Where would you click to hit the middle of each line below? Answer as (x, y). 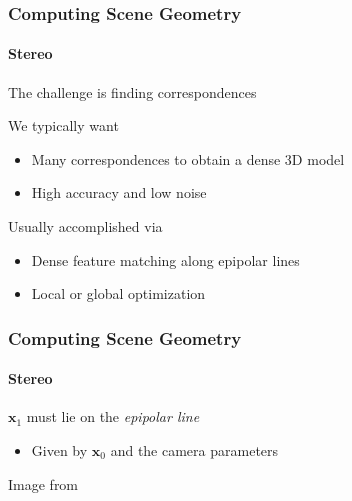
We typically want (63, 125)
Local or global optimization (118, 293)
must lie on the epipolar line (113, 416)
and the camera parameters (194, 450)
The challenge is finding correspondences (132, 91)
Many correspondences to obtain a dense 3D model (188, 158)
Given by (59, 450)
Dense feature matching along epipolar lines (165, 259)
